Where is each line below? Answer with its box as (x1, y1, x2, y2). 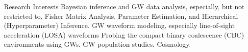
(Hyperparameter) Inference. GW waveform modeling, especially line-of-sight (4, 20, 235, 30)
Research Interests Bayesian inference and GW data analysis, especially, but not (4, 1, 245, 11)
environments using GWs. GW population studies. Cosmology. (4, 39, 191, 49)
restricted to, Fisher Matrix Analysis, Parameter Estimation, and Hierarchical (4, 11, 238, 21)
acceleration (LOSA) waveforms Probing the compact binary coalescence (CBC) (4, 29, 245, 39)
